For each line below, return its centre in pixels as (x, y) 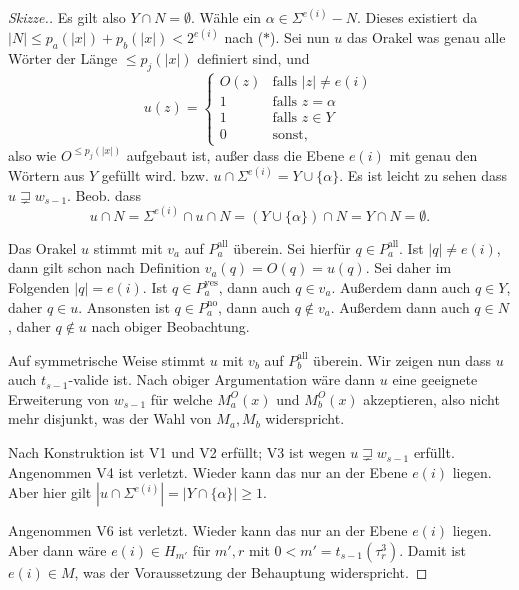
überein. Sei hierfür (292, 247)
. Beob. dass (104, 194)
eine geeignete (435, 379)
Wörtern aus (46, 175)
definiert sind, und (253, 58)
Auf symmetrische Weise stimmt (107, 359)
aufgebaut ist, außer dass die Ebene (235, 155)
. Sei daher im (408, 267)
